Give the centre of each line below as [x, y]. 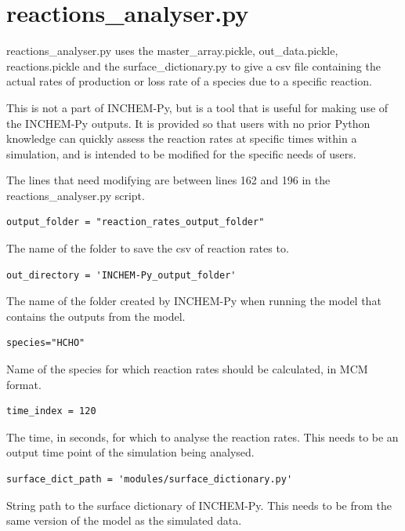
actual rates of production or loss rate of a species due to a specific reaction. [189, 81]
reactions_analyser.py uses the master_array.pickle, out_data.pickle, [172, 51]
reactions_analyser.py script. [76, 195]
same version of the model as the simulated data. [124, 520]
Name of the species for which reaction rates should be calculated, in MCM [187, 369]
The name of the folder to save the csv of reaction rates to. [148, 248]
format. [24, 384]
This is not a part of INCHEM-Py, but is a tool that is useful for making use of [197, 107]
